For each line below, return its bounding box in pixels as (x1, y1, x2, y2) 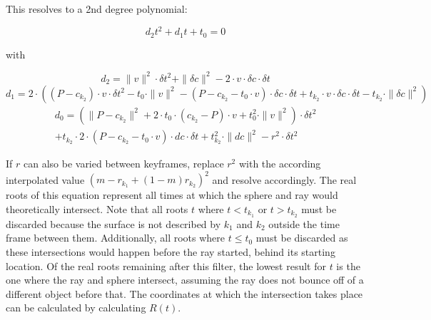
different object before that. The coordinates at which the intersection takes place (6, 286, 363, 301)
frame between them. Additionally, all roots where (6, 230, 225, 245)
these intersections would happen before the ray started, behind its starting (6, 244, 335, 259)
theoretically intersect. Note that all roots (6, 201, 188, 216)
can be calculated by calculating (6, 300, 146, 315)
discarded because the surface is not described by (6, 216, 221, 231)
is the (336, 258, 360, 273)
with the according (238, 156, 321, 171)
